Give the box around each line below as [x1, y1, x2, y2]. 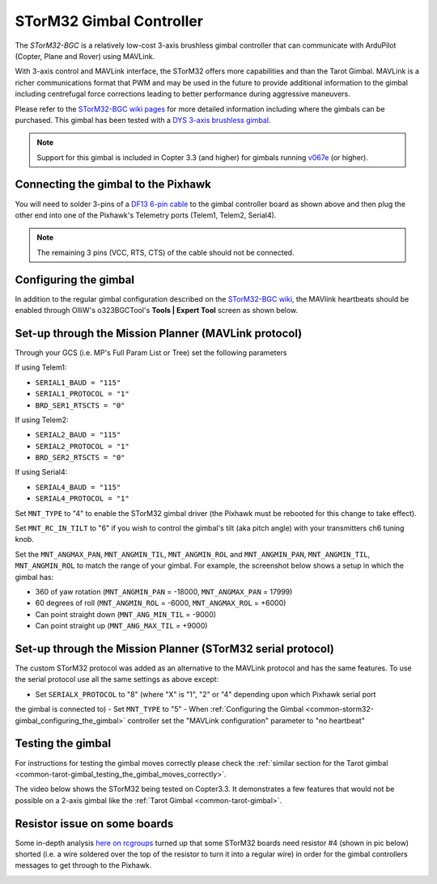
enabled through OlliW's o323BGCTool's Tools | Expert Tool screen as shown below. [15, 306, 299, 315]
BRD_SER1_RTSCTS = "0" [35, 400, 125, 410]
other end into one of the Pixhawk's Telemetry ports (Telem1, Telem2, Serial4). [15, 210, 277, 220]
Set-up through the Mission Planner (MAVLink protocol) [15, 326, 303, 340]
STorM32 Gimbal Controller [15, 12, 204, 30]
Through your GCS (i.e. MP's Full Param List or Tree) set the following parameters [15, 348, 287, 357]
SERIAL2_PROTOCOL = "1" [35, 442, 129, 450]
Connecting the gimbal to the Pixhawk [15, 178, 212, 192]
